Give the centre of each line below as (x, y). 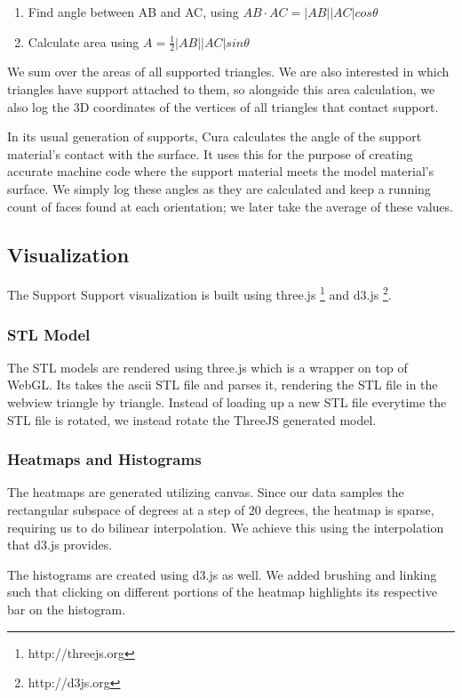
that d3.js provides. (60, 545)
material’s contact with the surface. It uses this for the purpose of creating (210, 153)
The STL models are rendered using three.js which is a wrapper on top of (207, 367)
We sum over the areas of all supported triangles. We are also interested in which (228, 72)
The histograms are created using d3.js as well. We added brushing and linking (222, 574)
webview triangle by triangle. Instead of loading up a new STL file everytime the (227, 402)
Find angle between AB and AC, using (133, 12)
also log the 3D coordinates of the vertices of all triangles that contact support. (223, 106)
